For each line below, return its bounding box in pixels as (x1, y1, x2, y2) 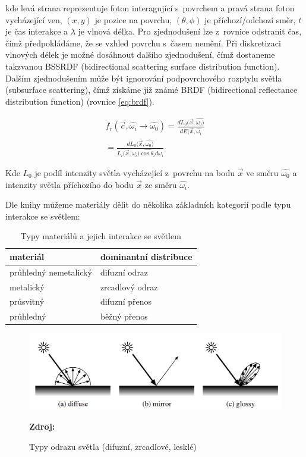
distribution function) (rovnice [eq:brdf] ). (5, 95, 154, 107)
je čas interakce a (5, 25, 68, 37)
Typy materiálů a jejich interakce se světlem (20, 230, 181, 242)
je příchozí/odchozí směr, (204, 13, 296, 26)
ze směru (144, 178, 177, 190)
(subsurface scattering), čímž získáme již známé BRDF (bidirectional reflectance (5, 83, 298, 96)
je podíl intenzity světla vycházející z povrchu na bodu (34, 166, 235, 179)
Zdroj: (29, 420, 55, 433)
